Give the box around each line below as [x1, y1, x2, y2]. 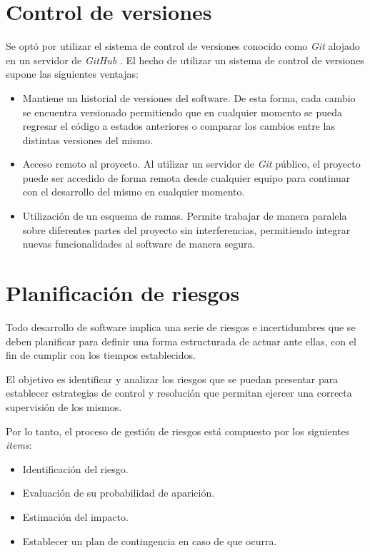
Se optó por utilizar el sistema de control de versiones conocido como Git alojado [6, 39, 360, 54]
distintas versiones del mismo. [22, 132, 153, 147]
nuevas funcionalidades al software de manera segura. [22, 236, 256, 251]
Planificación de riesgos [6, 278, 240, 308]
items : [6, 437, 32, 452]
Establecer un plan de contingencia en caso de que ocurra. [22, 533, 277, 548]
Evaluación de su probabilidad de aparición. [22, 485, 215, 500]
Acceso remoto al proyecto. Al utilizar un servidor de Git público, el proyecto [22, 156, 361, 171]
